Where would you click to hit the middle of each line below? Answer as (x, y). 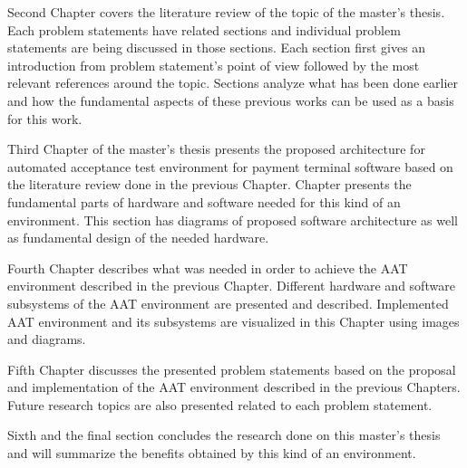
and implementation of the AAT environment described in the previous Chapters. (234, 387)
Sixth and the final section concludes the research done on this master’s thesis (224, 435)
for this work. (45, 118)
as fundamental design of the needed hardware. (138, 238)
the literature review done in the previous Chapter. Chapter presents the (209, 184)
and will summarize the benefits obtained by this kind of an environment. (212, 453)
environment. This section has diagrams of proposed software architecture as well (233, 220)
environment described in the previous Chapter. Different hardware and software (231, 286)
